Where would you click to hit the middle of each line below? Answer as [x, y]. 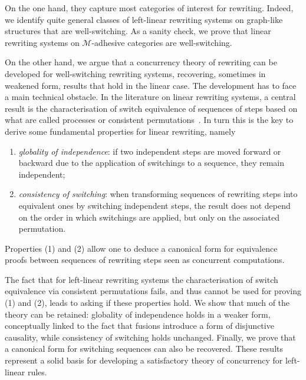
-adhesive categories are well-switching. [162, 42]
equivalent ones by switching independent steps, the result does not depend [154, 205]
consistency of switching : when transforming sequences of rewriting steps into [158, 194]
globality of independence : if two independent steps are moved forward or [150, 151]
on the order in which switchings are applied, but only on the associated [149, 217]
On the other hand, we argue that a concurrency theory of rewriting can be [141, 62]
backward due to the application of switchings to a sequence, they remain [152, 163]
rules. [37, 371]
